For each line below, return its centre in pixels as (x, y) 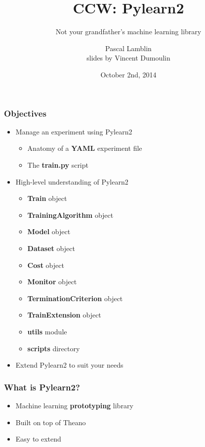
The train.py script (58, 164)
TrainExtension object (64, 315)
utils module (47, 331)
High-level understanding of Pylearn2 (72, 181)
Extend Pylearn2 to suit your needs (69, 365)
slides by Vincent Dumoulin (128, 58)
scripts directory (54, 348)
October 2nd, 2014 (128, 74)
